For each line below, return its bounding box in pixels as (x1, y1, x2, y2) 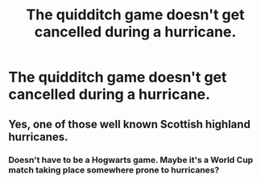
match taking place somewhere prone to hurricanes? (8, 164, 220, 175)
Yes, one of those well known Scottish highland (8, 117, 251, 131)
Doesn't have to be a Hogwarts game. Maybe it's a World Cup (8, 154, 254, 165)
